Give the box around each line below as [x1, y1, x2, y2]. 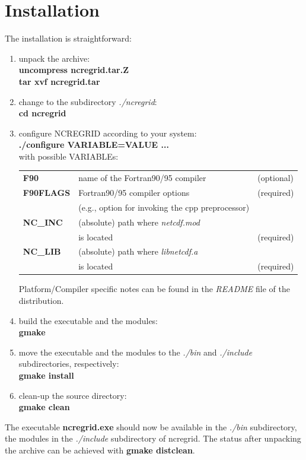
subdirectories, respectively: [18, 357, 119, 370]
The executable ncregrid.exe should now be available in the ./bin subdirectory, [5, 420, 297, 433]
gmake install [18, 369, 74, 381]
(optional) [257, 172, 294, 184]
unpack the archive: [18, 52, 90, 64]
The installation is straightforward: [5, 32, 132, 45]
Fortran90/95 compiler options [78, 186, 190, 199]
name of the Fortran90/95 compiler [78, 172, 206, 184]
